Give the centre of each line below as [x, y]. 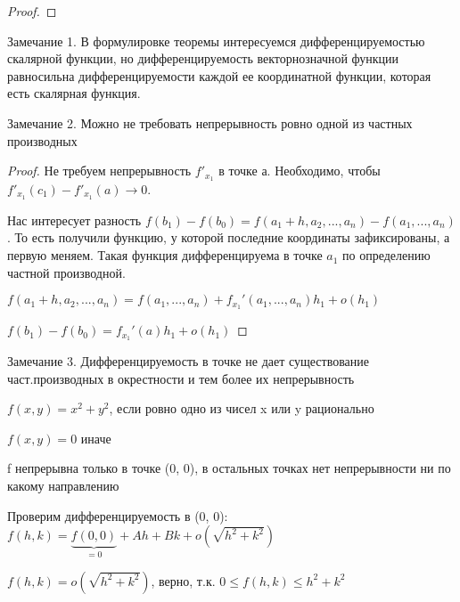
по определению [386, 255]
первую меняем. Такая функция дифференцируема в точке [165, 255]
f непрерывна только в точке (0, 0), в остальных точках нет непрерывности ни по [229, 468]
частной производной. [66, 272]
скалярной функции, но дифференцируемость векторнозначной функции [203, 58]
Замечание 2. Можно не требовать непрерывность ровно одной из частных [210, 122]
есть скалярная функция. [74, 93]
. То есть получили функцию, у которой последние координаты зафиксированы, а [229, 237]
